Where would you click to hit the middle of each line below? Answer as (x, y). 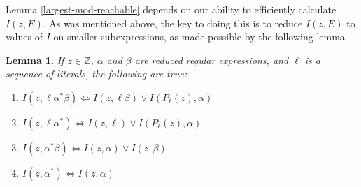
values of (24, 37)
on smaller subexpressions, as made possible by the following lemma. (200, 37)
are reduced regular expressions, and (212, 60)
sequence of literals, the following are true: (96, 74)
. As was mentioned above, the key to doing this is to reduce (173, 23)
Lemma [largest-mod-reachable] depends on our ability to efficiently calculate (171, 9)
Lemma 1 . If (35, 60)
